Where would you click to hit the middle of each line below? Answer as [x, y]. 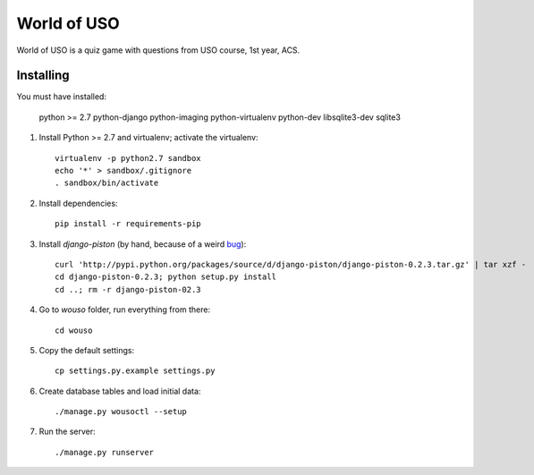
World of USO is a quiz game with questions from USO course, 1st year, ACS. [158, 50]
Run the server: [67, 432]
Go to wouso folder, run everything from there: [124, 310]
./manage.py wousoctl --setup [121, 412]
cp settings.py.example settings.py [135, 371]
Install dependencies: [78, 203]
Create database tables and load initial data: [120, 391]
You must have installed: [62, 97]
